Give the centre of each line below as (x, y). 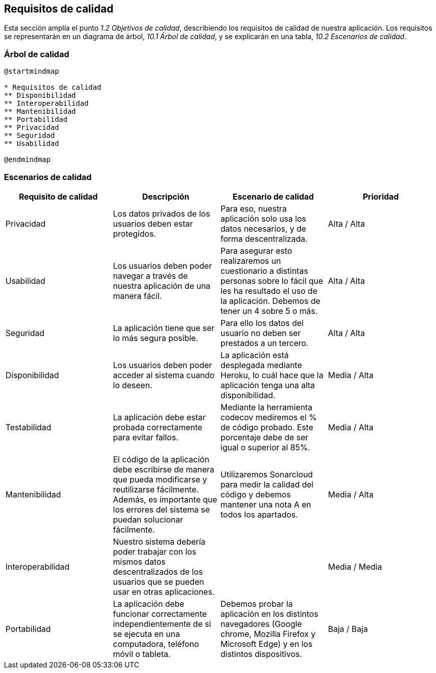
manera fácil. (137, 296)
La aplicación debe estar (159, 417)
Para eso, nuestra (254, 208)
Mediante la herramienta (267, 407)
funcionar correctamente (160, 614)
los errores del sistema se (161, 509)
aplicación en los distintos (269, 614)
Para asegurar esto (256, 250)
